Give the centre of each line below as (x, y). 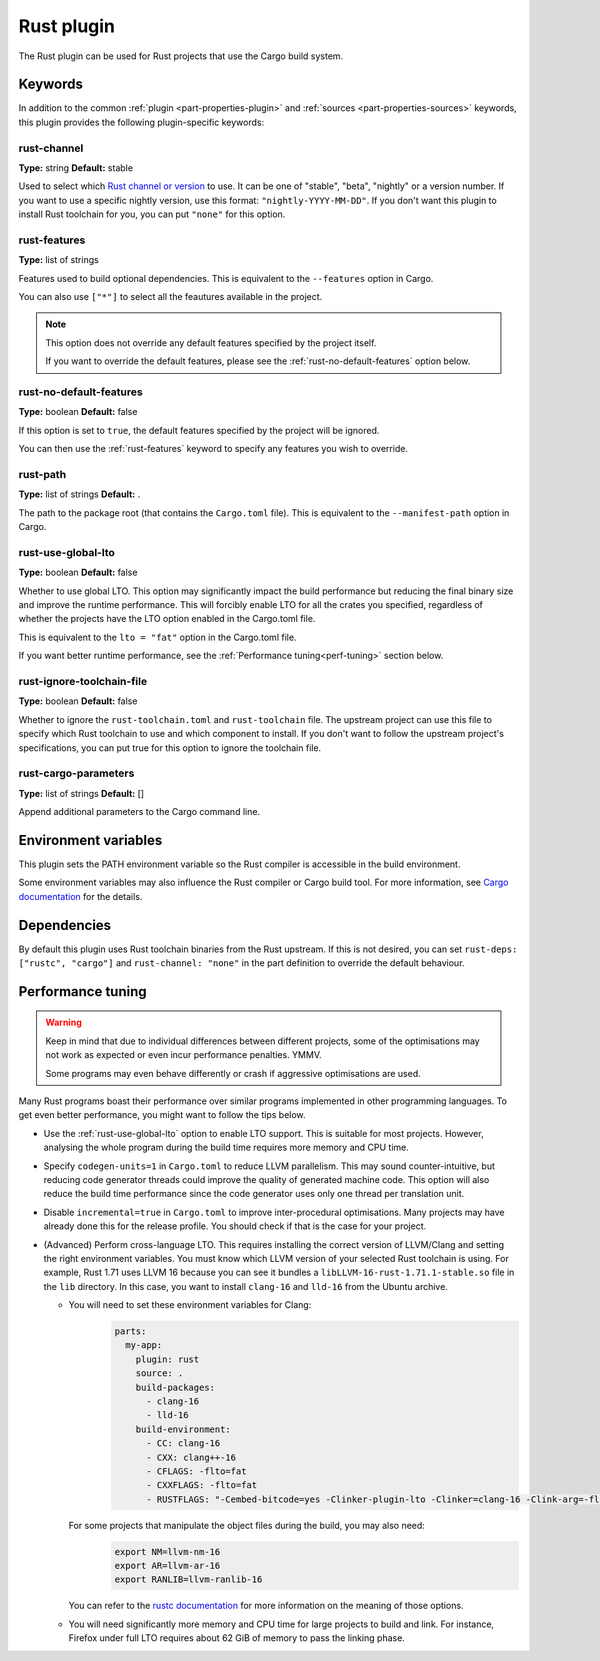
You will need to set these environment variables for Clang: (190, 1305)
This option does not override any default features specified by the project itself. (211, 342)
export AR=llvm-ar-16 (167, 1566)
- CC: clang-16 (183, 1443)
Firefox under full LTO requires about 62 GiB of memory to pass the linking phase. (236, 1638)
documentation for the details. (80, 896)
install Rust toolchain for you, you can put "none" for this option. (152, 214)
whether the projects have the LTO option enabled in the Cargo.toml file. (167, 619)
